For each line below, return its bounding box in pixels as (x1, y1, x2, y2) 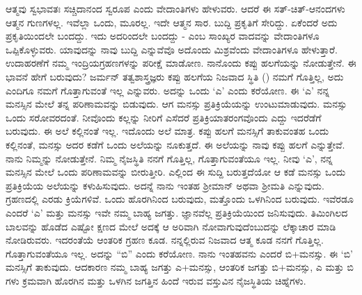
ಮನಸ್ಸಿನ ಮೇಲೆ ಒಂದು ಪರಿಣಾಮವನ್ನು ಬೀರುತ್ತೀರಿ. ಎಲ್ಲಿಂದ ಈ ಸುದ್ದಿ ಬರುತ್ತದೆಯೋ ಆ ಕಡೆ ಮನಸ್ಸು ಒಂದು (6, 165, 346, 179)
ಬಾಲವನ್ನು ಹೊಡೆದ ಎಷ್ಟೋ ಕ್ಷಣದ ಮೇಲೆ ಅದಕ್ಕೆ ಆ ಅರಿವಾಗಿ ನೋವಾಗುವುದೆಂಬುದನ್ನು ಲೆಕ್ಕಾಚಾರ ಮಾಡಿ (6, 219, 336, 233)
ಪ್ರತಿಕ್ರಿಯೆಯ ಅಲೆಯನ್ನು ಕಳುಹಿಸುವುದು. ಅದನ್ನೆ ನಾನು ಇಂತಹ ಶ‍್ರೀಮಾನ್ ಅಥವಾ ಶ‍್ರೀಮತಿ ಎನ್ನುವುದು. (6, 178, 324, 192)
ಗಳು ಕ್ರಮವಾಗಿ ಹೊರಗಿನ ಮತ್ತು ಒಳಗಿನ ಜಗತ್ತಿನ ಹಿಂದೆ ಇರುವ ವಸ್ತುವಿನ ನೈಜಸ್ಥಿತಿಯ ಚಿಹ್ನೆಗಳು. (6, 273, 306, 287)
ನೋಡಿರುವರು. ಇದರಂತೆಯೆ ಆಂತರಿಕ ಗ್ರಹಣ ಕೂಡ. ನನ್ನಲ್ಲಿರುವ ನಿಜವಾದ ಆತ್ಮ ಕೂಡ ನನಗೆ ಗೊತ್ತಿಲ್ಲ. (6, 233, 324, 247)
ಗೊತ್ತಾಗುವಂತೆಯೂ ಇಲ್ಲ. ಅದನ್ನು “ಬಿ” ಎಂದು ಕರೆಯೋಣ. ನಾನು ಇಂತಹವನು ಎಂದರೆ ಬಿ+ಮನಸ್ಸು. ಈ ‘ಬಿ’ (6, 246, 353, 260)
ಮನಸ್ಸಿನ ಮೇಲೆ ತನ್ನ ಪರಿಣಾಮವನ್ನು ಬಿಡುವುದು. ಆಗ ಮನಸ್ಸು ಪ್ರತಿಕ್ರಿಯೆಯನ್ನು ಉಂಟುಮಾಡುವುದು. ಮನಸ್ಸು (6, 96, 347, 111)
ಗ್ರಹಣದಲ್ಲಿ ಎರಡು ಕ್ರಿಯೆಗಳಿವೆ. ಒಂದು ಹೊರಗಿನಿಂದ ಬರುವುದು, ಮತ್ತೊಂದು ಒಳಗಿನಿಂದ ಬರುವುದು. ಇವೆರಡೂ (6, 192, 354, 206)
